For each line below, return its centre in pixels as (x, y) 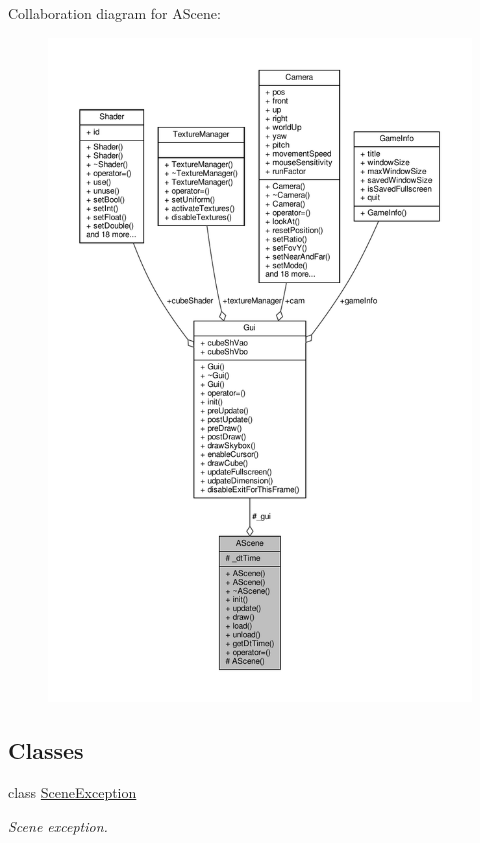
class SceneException (72, 792)
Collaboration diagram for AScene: (114, 13)
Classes (46, 750)
